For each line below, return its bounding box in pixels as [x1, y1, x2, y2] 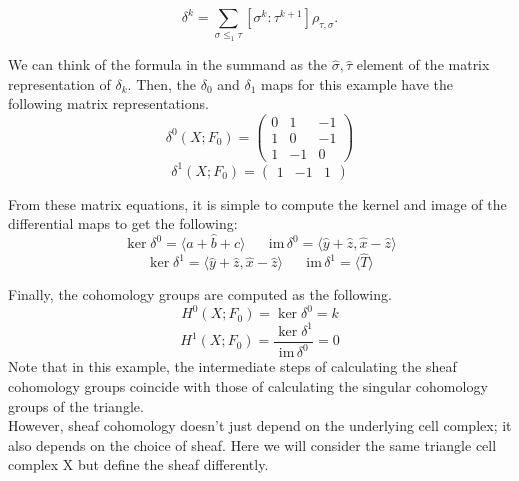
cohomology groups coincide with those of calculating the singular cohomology [8, 375, 488, 396]
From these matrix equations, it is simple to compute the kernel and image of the [8, 193, 507, 214]
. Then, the [127, 73, 197, 94]
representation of [8, 73, 111, 94]
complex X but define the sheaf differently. [8, 454, 269, 475]
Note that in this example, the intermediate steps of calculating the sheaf [8, 356, 457, 377]
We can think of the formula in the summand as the [8, 54, 328, 75]
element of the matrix [356, 54, 490, 75]
